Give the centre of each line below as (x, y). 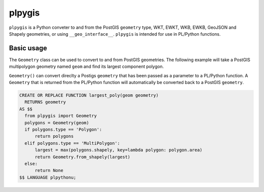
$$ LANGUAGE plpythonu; (48, 177)
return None (49, 171)
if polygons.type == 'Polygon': (63, 129)
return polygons (54, 136)
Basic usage (28, 48)
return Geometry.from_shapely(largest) (83, 157)
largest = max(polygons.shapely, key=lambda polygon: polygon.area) (119, 150)
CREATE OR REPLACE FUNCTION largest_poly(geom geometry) (89, 95)
